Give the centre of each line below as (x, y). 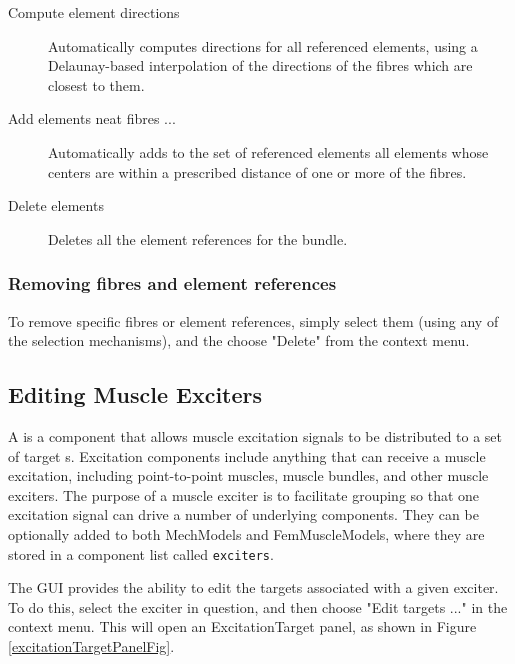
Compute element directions (94, 12)
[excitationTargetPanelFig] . (91, 645)
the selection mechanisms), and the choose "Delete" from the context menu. (239, 340)
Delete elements (56, 205)
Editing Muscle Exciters (135, 394)
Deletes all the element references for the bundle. (198, 238)
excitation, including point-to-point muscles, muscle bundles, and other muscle (248, 475)
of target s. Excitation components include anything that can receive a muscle (247, 455)
